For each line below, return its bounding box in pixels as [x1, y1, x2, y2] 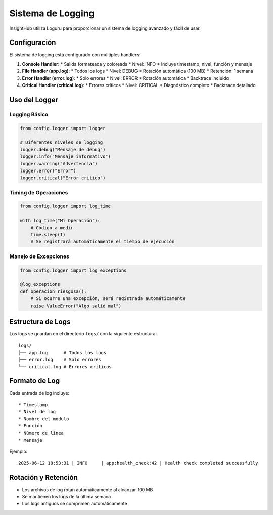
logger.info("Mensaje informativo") [20, 154, 111, 159]
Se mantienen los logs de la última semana [22, 493, 111, 499]
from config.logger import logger [20, 125, 106, 131]
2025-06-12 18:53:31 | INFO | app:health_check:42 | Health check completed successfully [18, 460, 258, 466]
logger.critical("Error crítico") [20, 175, 106, 181]
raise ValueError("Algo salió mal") [30, 303, 121, 309]
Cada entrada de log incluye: [9, 390, 70, 396]
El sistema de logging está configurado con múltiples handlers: [9, 52, 141, 58]
